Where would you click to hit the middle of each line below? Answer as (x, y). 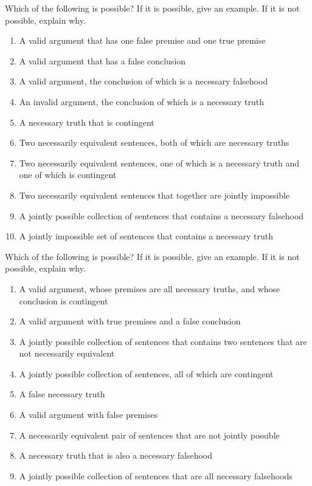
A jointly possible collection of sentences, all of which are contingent (146, 373)
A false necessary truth (62, 394)
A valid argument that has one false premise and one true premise (142, 40)
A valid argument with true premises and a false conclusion (130, 321)
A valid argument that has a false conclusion (102, 60)
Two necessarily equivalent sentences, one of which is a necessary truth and (159, 163)
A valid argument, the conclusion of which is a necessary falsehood (144, 81)
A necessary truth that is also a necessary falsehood (116, 455)
